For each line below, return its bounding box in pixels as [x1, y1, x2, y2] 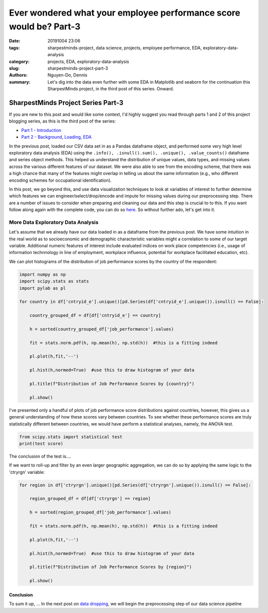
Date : [9, 38, 21, 44]
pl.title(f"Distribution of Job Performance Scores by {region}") [29, 564, 192, 570]
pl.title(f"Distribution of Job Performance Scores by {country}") [29, 381, 195, 386]
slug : [9, 65, 20, 71]
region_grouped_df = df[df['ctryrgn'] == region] [29, 496, 151, 502]
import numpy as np [19, 272, 66, 277]
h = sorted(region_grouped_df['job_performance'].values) [29, 509, 171, 515]
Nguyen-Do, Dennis [47, 72, 87, 78]
